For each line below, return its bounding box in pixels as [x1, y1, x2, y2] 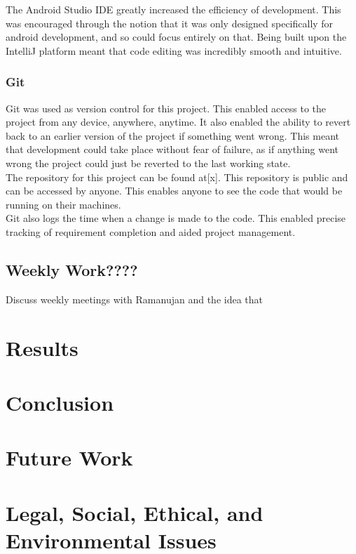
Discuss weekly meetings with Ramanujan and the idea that [6, 291, 263, 306]
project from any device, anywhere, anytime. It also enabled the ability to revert [6, 114, 351, 129]
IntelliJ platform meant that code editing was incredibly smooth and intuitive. [6, 43, 342, 58]
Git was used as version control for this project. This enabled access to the [6, 100, 326, 115]
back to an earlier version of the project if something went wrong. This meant [6, 128, 340, 143]
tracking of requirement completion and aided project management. [6, 224, 296, 239]
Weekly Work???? [6, 258, 138, 280]
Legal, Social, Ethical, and [6, 498, 263, 527]
